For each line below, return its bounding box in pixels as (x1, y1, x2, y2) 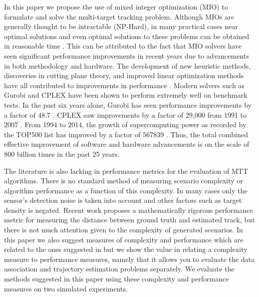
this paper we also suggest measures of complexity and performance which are (4, 234, 243, 244)
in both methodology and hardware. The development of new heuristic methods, (4, 60, 251, 71)
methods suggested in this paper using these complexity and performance (4, 273, 229, 284)
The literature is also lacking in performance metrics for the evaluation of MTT (4, 165, 248, 176)
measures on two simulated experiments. (4, 283, 128, 293)
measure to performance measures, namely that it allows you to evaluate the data (4, 253, 255, 264)
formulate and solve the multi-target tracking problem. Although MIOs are (4, 11, 234, 22)
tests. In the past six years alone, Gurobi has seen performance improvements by (4, 99, 251, 110)
